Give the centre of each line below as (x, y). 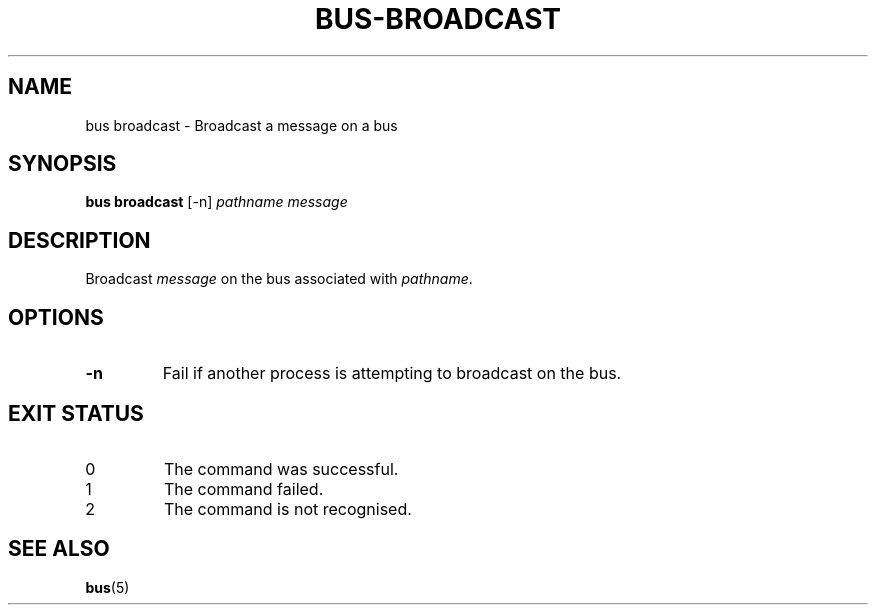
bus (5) (107, 587)
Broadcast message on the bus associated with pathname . (279, 279)
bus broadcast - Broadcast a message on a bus (241, 125)
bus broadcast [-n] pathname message (216, 202)
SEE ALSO (59, 549)
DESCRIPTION (79, 240)
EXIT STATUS (76, 413)
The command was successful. (281, 468)
